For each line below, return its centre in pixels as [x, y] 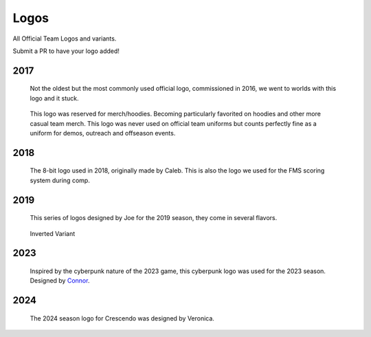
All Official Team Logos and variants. [65, 39]
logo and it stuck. [54, 98]
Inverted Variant [53, 233]
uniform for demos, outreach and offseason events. [103, 133]
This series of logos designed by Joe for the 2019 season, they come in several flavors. [154, 218]
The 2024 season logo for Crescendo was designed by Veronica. [122, 318]
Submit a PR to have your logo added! [66, 51]
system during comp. [60, 180]
